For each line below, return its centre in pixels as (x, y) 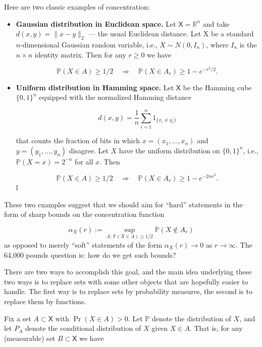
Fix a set (18, 318)
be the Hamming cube (217, 87)
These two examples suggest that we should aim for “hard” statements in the (123, 204)
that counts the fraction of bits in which (78, 140)
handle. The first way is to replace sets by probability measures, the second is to (128, 291)
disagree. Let (89, 150)
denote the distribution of (192, 318)
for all (84, 161)
